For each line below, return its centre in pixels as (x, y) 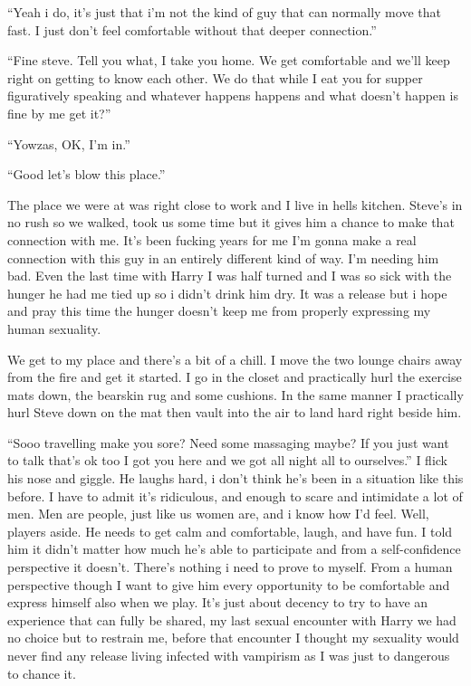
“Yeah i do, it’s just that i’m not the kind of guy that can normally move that (224, 12)
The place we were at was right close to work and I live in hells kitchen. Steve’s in (235, 204)
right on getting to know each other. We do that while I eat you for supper (215, 77)
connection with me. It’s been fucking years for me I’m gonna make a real (212, 239)
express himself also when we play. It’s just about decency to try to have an (218, 602)
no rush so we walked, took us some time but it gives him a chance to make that (231, 222)
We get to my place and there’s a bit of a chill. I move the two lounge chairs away (235, 359)
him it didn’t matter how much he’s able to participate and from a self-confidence (234, 549)
